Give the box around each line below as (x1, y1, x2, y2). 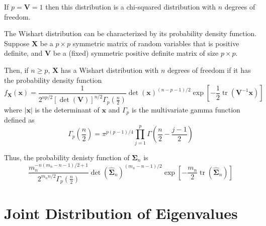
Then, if (4, 64, 29, 75)
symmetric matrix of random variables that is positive (72, 38, 239, 48)
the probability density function (4, 74, 102, 85)
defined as (4, 115, 35, 125)
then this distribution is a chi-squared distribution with (45, 2, 216, 12)
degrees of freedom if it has (167, 64, 251, 75)
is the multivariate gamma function (131, 104, 240, 115)
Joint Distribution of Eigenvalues (4, 203, 238, 223)
